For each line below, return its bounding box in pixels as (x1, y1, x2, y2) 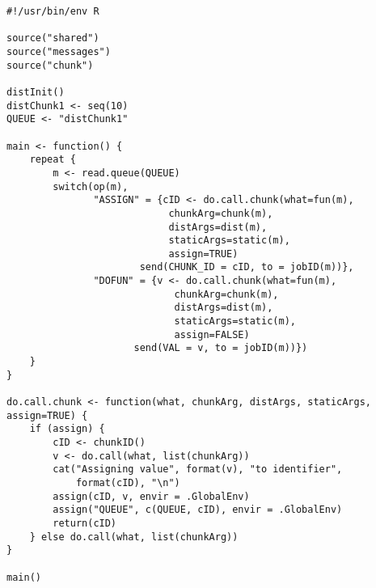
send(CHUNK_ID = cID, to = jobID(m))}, (139, 261, 354, 273)
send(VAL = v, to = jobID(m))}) (133, 342, 308, 354)
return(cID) (53, 517, 117, 529)
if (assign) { (29, 423, 105, 435)
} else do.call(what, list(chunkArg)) (29, 531, 239, 543)
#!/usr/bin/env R (6, 6, 99, 17)
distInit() (6, 86, 65, 98)
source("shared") (6, 32, 99, 44)
